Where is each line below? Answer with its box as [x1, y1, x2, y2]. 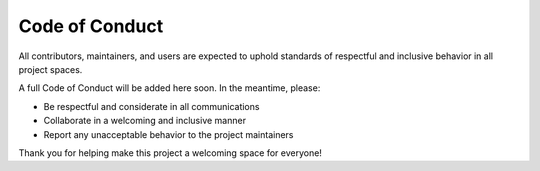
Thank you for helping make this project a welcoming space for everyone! [18, 146, 322, 159]
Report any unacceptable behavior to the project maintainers [43, 128, 294, 140]
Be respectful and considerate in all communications [43, 100, 260, 112]
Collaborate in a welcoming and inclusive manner [43, 115, 247, 127]
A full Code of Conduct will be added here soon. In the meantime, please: [18, 82, 321, 94]
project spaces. [18, 63, 83, 75]
